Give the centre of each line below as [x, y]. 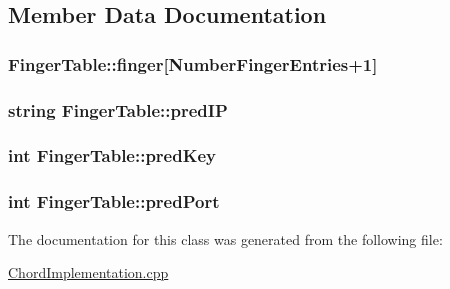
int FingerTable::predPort [114, 201]
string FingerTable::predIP [118, 109]
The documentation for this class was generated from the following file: [225, 238]
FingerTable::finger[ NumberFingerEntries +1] [193, 63]
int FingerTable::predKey [112, 155]
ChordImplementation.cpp [88, 272]
